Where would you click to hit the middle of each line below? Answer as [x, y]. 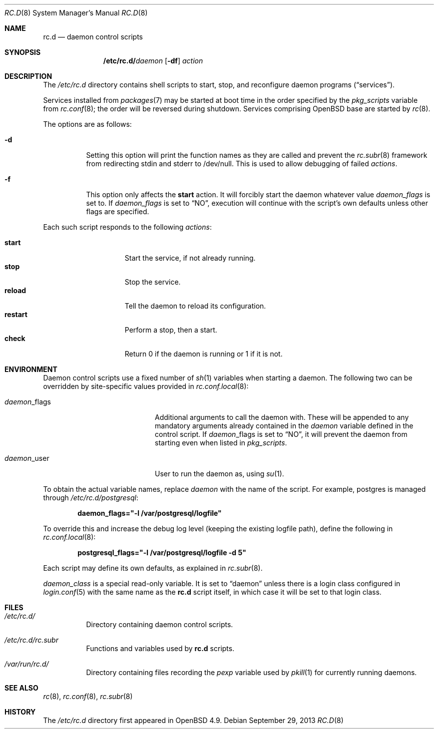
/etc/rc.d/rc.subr [31, 640]
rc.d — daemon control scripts [93, 37]
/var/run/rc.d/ [27, 664]
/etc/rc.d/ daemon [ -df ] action [153, 61]
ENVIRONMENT [31, 369]
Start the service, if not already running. [190, 258]
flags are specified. [118, 211]
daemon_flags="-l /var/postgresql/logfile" [150, 513]
